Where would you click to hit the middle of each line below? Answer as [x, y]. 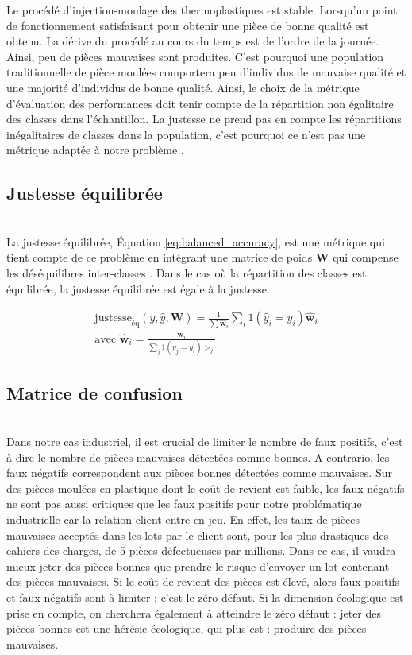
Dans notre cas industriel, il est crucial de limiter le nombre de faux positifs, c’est [205, 442]
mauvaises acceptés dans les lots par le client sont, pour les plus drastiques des [198, 535]
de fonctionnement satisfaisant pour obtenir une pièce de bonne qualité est [188, 25]
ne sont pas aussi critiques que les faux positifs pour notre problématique [184, 504]
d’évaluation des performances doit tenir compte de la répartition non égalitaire [200, 103]
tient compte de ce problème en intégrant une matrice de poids [160, 257]
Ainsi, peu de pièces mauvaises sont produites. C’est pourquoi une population [195, 56]
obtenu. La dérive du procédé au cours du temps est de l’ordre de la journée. [193, 41]
